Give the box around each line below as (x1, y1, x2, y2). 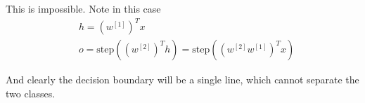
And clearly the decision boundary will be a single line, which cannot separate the (6, 72, 359, 87)
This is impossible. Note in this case (6, 1, 161, 15)
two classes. (6, 85, 56, 100)
